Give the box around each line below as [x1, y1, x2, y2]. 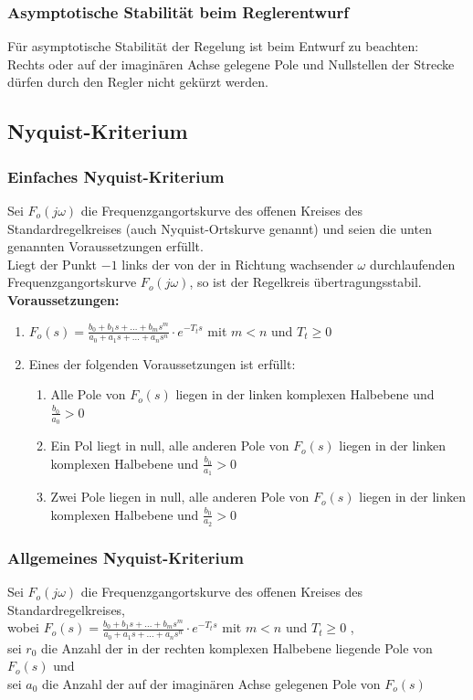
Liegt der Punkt [7, 254, 98, 273]
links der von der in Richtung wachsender [121, 254, 353, 273]
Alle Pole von [50, 385, 126, 404]
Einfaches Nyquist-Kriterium [7, 164, 225, 187]
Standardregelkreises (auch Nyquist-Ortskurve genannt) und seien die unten [7, 218, 432, 238]
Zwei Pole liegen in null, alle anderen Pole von [50, 487, 310, 506]
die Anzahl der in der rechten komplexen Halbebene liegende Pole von [40, 638, 433, 657]
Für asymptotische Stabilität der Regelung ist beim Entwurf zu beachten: [7, 37, 419, 56]
